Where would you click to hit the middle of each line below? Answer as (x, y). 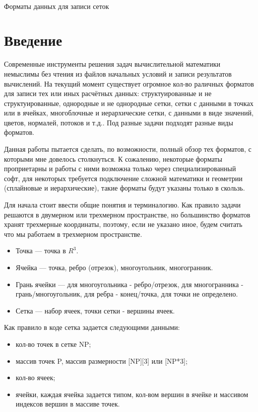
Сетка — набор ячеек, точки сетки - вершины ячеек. (95, 310)
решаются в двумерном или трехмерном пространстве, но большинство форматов (127, 214)
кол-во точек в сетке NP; (53, 344)
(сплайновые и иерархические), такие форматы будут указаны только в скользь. (125, 188)
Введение (33, 40)
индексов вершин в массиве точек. (68, 404)
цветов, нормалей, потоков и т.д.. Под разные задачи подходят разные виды (119, 122)
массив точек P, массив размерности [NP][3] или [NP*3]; (101, 360)
